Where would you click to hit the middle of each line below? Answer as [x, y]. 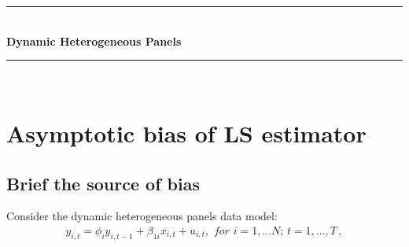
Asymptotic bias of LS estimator [186, 133]
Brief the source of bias [103, 183]
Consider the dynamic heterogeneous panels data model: [142, 216]
